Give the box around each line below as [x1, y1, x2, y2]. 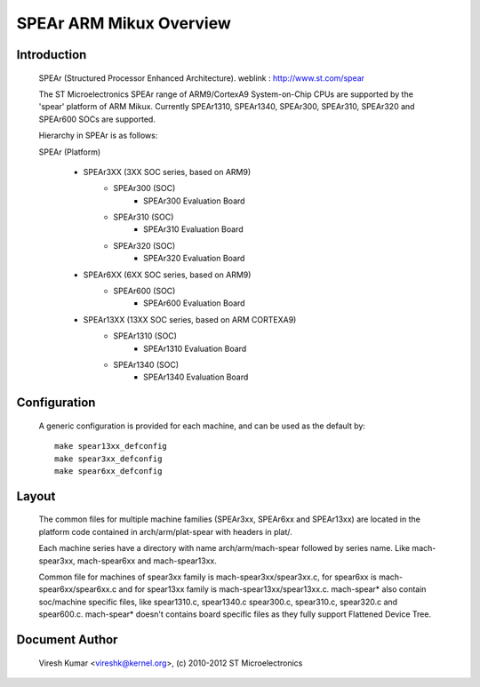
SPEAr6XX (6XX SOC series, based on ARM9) [83, 269, 252, 280]
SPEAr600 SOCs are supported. [38, 114, 156, 124]
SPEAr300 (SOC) [113, 183, 176, 194]
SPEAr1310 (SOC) [113, 331, 178, 341]
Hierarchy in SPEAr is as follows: [38, 130, 158, 141]
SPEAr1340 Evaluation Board [143, 371, 249, 382]
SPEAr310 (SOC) [113, 212, 174, 222]
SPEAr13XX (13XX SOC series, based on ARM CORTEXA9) [83, 314, 297, 324]
